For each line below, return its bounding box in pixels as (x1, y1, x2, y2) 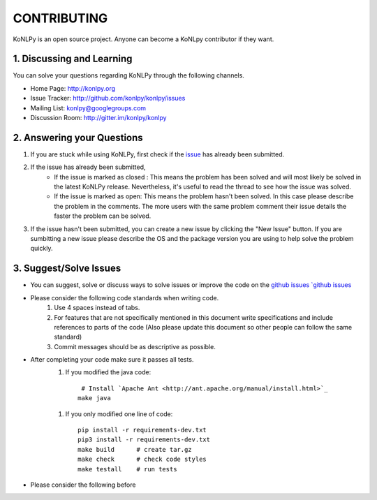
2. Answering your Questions (13, 131, 143, 143)
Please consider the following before (30, 480, 136, 489)
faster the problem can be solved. (54, 212, 151, 220)
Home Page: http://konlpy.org (30, 84, 115, 92)
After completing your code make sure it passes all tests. (30, 355, 194, 364)
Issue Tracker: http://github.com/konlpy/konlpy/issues (30, 94, 186, 103)
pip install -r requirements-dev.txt (77, 426, 207, 434)
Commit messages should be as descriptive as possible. (54, 342, 216, 351)
